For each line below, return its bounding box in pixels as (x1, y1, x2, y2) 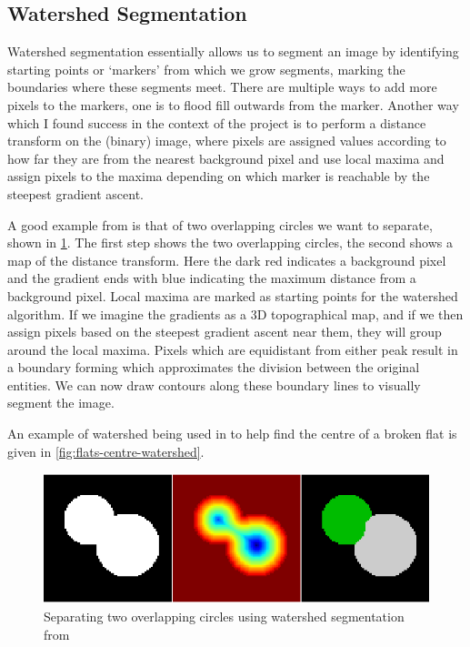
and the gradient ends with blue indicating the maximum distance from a (7, 268, 416, 288)
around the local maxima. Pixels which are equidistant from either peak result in (7, 339, 458, 359)
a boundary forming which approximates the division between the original (7, 358, 420, 377)
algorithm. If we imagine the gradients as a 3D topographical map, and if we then (7, 304, 464, 323)
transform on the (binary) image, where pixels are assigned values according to (7, 131, 446, 150)
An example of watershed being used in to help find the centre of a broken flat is (7, 424, 457, 443)
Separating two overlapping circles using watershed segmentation (44, 606, 405, 625)
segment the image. (7, 393, 115, 412)
